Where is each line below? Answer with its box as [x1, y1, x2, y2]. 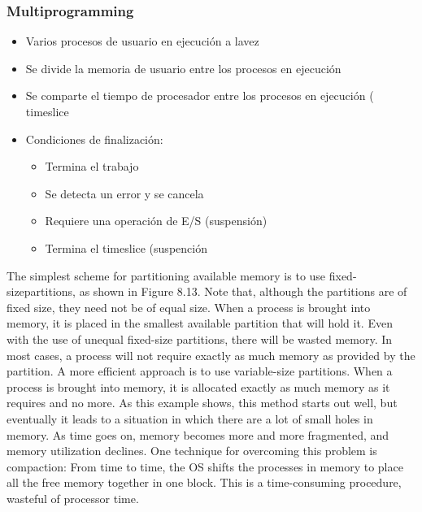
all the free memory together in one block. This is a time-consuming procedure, [7, 474, 402, 491]
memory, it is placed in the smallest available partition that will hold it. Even [7, 315, 393, 332]
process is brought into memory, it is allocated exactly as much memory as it [7, 378, 390, 395]
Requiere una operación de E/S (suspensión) [45, 212, 268, 229]
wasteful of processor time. [7, 489, 139, 506]
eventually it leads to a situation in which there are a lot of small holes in [7, 410, 373, 427]
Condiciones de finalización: [25, 130, 163, 147]
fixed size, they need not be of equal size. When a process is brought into [7, 298, 371, 315]
